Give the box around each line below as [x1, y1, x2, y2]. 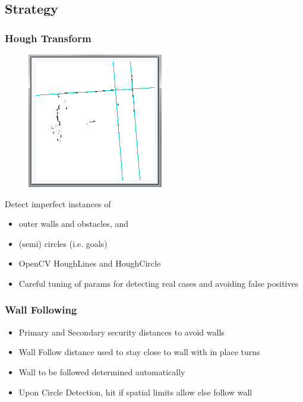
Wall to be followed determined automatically [18, 365, 185, 378]
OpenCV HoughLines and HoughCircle [18, 257, 161, 270]
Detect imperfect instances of [5, 197, 111, 210]
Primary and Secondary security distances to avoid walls [18, 325, 225, 338]
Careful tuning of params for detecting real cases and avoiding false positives [18, 277, 299, 289]
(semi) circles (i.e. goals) [18, 237, 108, 249]
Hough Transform [5, 30, 91, 45]
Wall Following [5, 302, 77, 317]
